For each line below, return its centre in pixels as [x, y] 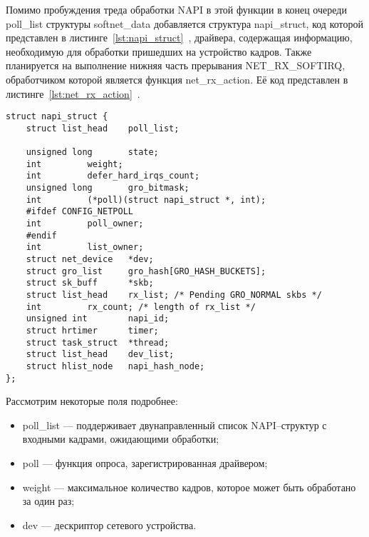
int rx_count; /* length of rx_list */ [141, 307]
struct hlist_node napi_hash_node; [115, 366]
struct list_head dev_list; [100, 355]
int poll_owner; [85, 224]
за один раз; [48, 501]
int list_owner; [85, 247]
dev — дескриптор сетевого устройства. [109, 525]
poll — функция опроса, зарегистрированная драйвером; [145, 463]
